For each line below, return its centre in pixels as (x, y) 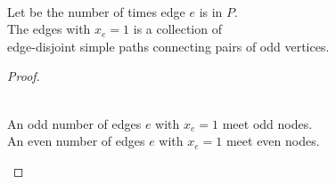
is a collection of (177, 29)
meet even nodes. (273, 141)
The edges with (49, 29)
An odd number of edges (74, 123)
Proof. (24, 76)
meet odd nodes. (267, 123)
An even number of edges (76, 141)
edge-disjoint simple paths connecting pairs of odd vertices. (168, 46)
